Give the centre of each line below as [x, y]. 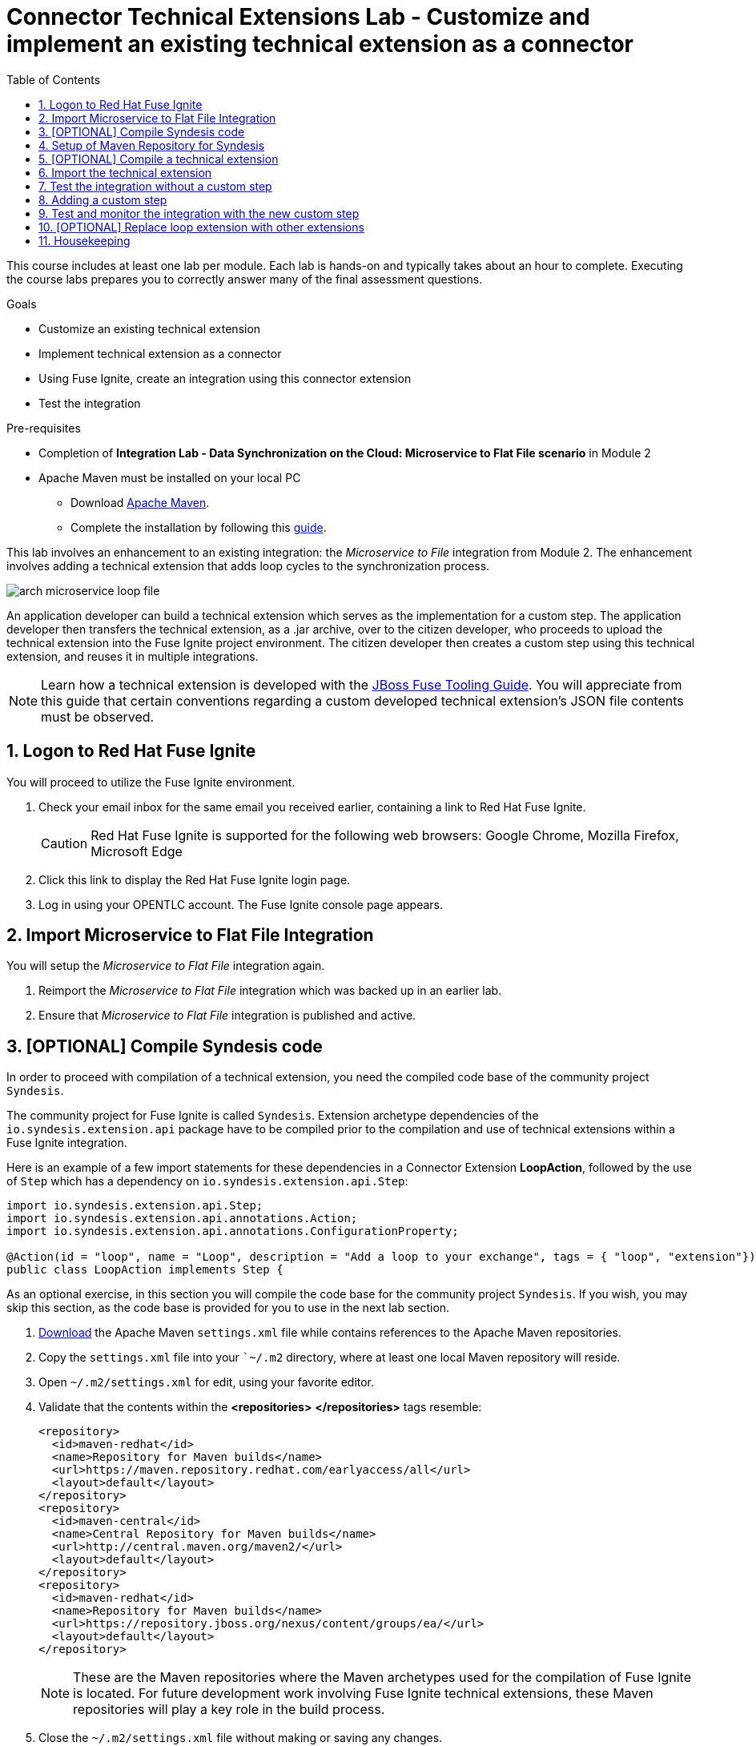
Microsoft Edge [137, 851]
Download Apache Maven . [140, 502]
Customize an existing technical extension [150, 328]
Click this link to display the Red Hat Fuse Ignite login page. [195, 879]
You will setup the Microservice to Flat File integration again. [166, 966]
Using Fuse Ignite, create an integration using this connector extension [225, 378]
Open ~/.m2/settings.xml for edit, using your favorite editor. [207, 1382]
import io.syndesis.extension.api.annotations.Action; [182, 1219]
